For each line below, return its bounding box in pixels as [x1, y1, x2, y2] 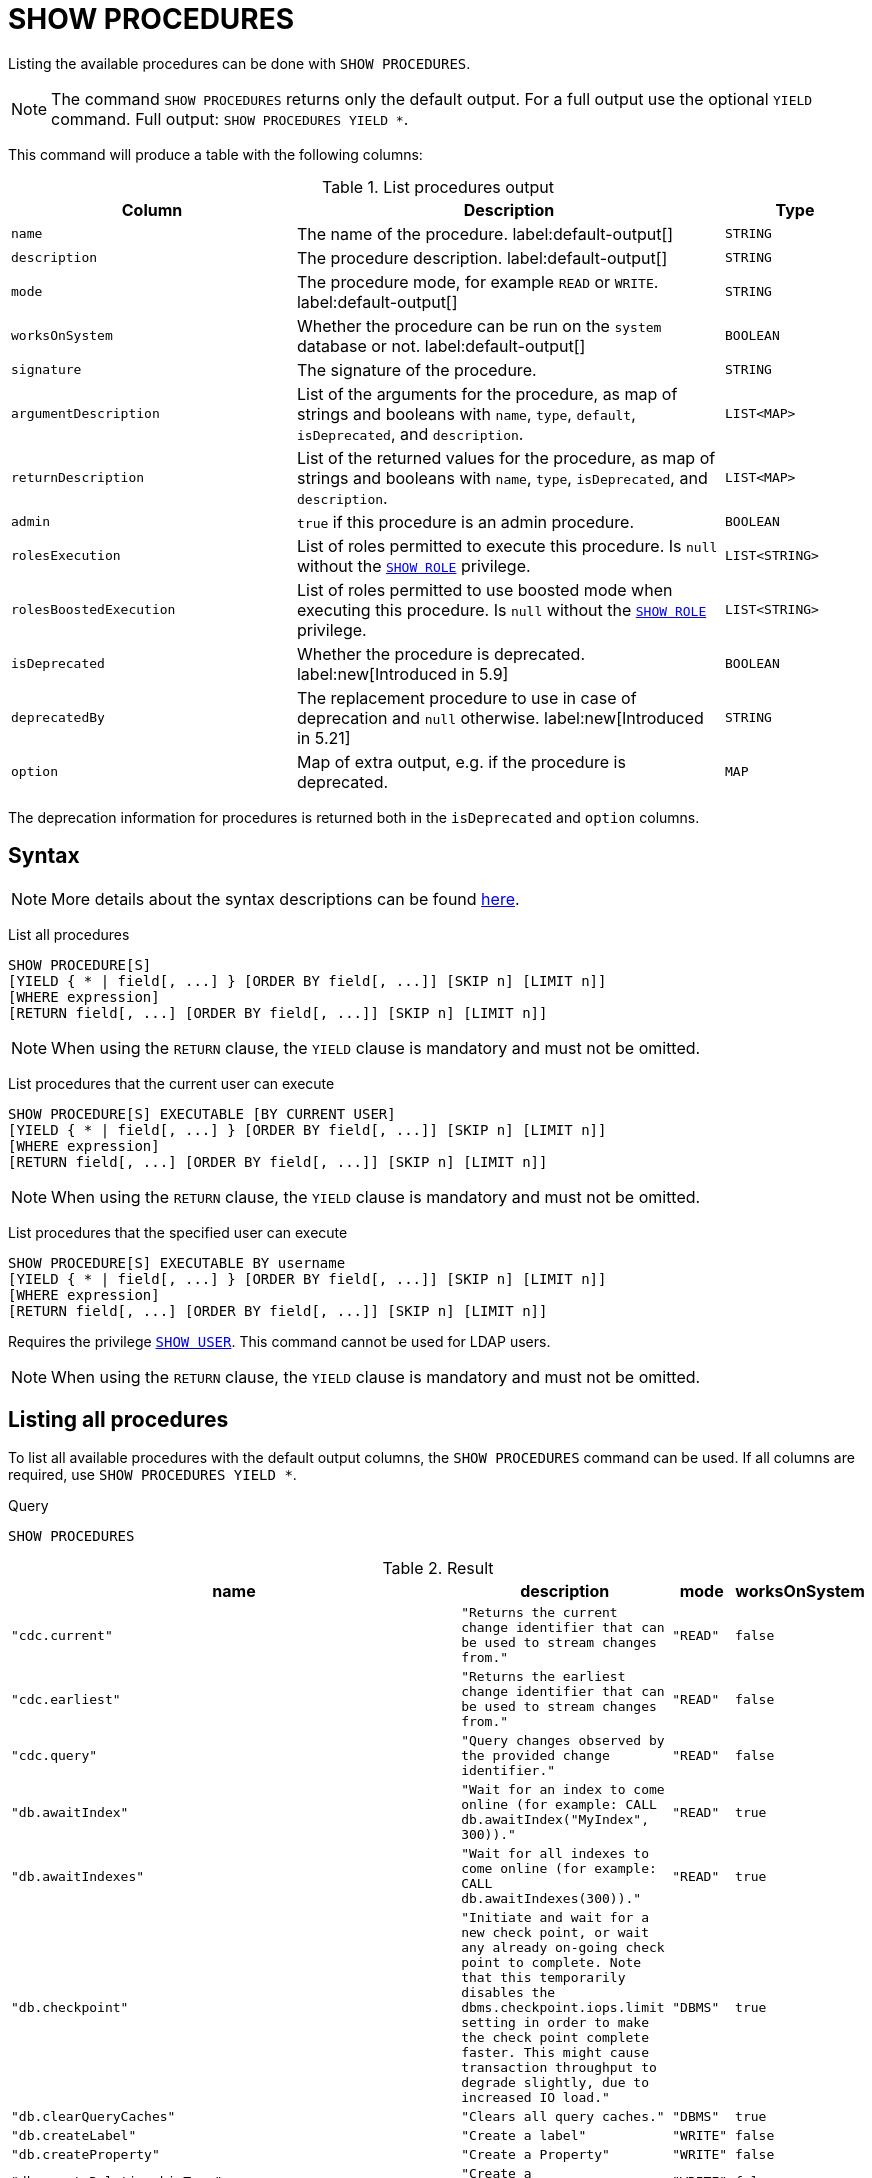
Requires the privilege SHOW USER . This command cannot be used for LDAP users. [8, 1332, 551, 1350]
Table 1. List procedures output [321, 176, 555, 197]
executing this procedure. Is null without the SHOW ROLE [296, 599, 707, 620]
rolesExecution [11, 548, 121, 564]
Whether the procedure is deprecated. [296, 643, 585, 664]
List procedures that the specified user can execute [8, 1223, 348, 1241]
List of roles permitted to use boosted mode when [296, 579, 673, 600]
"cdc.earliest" [11, 1691, 121, 1707]
